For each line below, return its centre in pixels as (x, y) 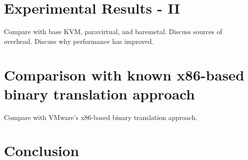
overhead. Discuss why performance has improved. (79, 41)
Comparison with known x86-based (124, 74)
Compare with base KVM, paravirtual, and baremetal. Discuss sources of (113, 31)
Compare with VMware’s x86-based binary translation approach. (101, 117)
